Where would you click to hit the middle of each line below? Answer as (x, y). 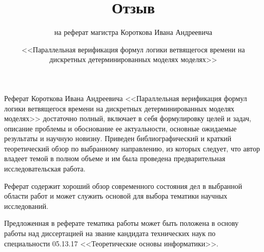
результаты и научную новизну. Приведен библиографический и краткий (118, 138)
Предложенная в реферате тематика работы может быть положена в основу (121, 223)
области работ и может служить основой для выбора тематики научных (116, 196)
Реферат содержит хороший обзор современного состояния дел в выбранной (123, 186)
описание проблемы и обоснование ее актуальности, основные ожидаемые (120, 128)
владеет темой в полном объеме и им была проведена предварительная (115, 158)
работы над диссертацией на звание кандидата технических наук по (110, 233)
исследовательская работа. (45, 169)
